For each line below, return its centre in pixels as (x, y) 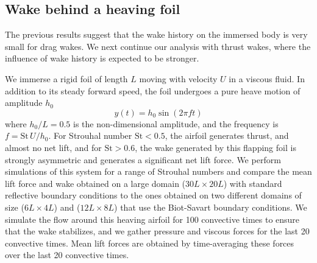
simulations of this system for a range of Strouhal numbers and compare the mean (158, 171)
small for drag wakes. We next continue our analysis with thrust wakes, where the (158, 46)
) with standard (253, 183)
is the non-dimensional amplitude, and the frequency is (176, 123)
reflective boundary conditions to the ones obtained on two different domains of (153, 195)
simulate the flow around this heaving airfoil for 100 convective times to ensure (152, 219)
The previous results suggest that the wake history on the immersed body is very (156, 34)
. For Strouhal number (90, 135)
